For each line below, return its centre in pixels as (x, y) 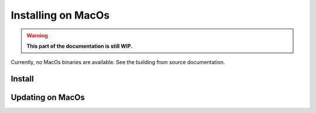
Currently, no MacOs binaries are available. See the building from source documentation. (118, 62)
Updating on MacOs (48, 98)
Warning (37, 36)
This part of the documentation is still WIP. (80, 46)
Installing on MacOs (60, 15)
